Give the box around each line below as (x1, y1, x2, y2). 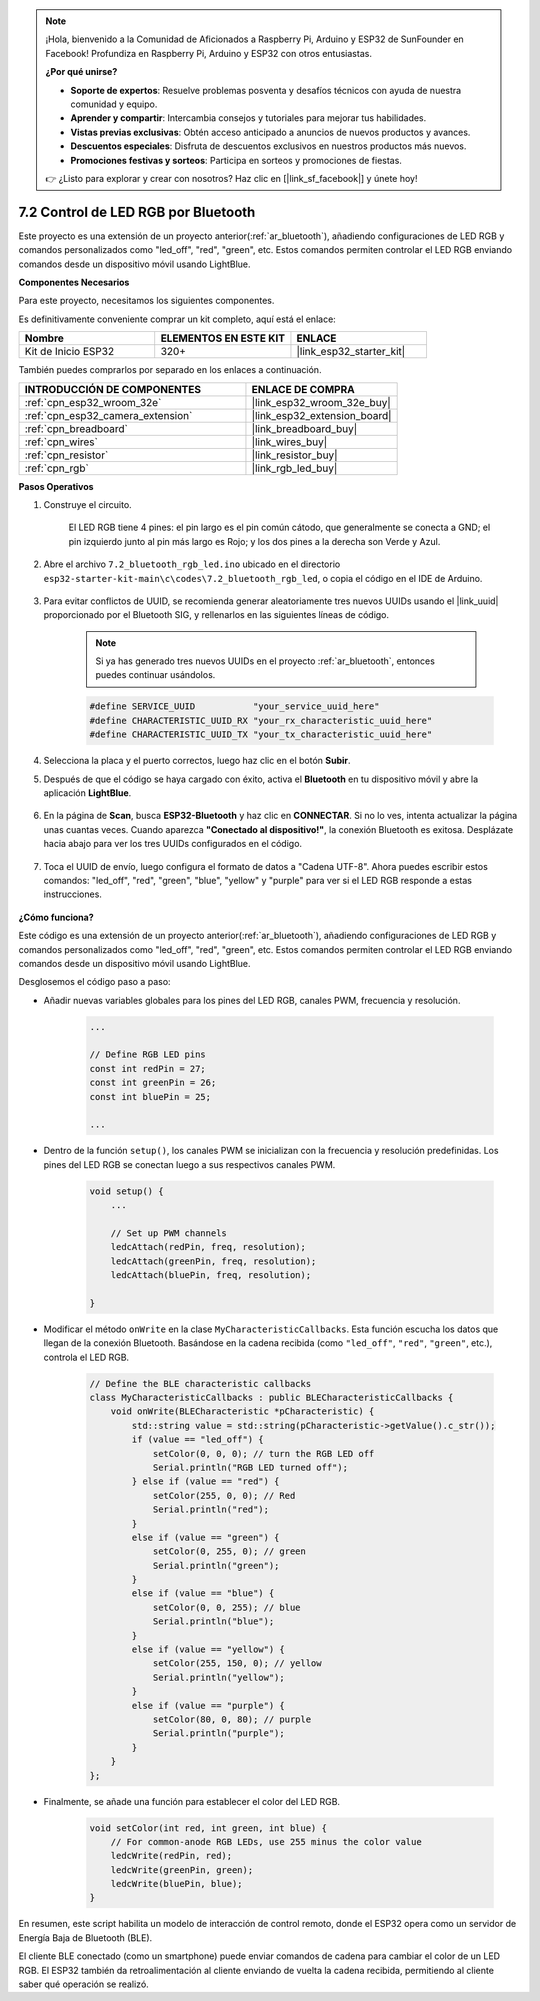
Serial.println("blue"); (152, 1616, 275, 1627)
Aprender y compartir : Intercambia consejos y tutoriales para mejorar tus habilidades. (70, 112, 427, 124)
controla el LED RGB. (43, 1351, 130, 1363)
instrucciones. (43, 888, 102, 900)
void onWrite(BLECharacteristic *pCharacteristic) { (110, 1406, 375, 1417)
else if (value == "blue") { (131, 1588, 275, 1599)
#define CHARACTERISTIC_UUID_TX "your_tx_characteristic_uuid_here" (89, 729, 433, 740)
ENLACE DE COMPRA (251, 382, 355, 396)
